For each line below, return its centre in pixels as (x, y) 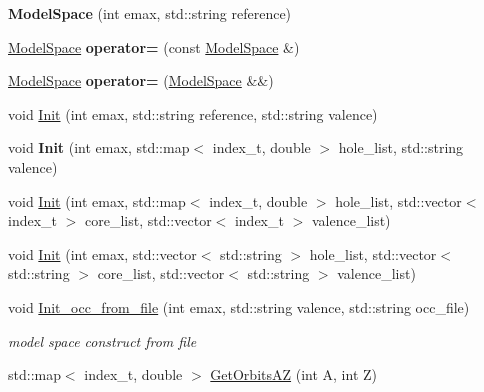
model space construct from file (102, 340)
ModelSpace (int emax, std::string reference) (150, 13)
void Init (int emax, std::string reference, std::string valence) (193, 113)
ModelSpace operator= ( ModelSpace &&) (141, 80)
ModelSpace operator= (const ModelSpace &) (154, 46)
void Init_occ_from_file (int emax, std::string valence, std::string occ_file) (239, 306)
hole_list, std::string (401, 147)
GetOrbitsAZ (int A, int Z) (294, 374)
